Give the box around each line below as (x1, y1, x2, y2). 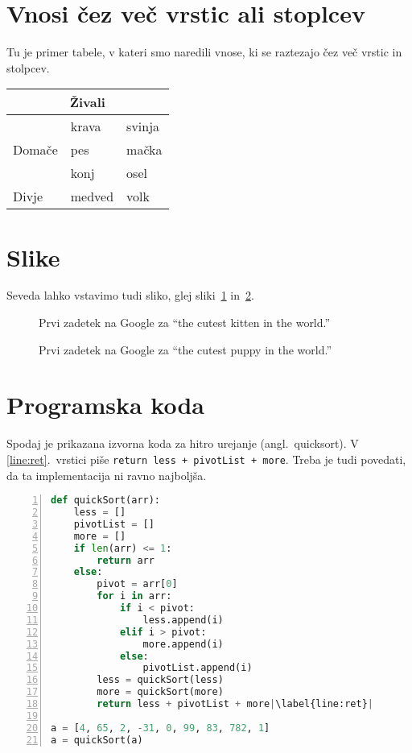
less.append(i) (142, 614, 224, 626)
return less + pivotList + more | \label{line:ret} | (97, 698, 373, 710)
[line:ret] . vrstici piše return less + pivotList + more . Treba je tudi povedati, (6, 450, 406, 467)
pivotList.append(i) (142, 662, 253, 674)
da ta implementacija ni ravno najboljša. (6, 466, 207, 483)
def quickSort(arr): (51, 494, 161, 507)
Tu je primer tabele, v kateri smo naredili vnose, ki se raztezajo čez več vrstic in (6, 43, 402, 60)
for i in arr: (97, 590, 172, 602)
